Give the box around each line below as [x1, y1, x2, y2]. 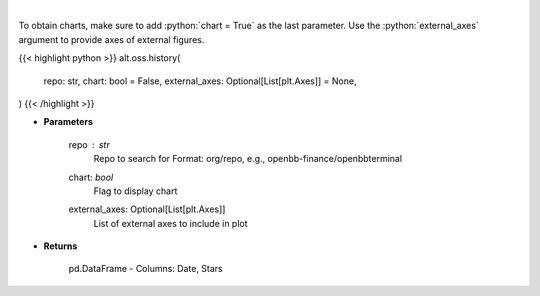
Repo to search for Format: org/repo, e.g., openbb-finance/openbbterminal [93, 153, 403, 165]
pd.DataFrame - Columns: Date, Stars [68, 263, 224, 275]
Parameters [43, 116, 94, 128]
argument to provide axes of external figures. [18, 33, 205, 45]
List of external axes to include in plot [93, 217, 249, 229]
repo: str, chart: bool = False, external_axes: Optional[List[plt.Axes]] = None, [43, 75, 357, 87]
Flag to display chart [93, 185, 178, 197]
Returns [43, 240, 78, 252]
